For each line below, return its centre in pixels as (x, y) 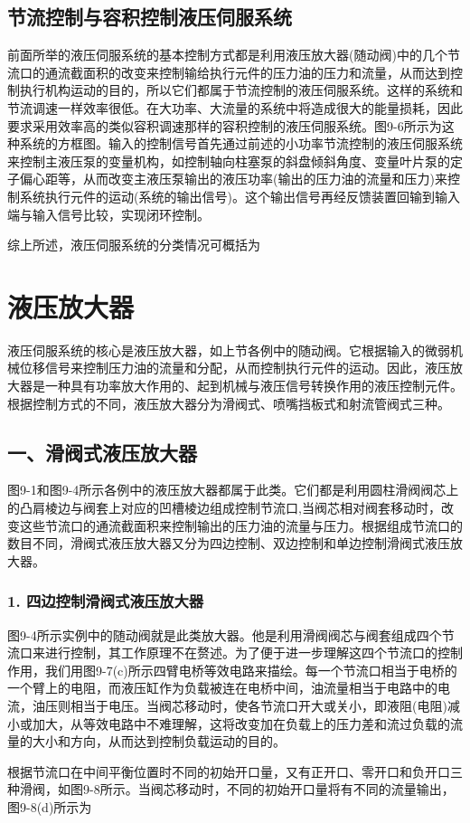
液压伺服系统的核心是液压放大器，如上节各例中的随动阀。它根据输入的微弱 (229, 350)
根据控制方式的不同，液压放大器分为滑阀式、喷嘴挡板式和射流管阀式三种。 (229, 403)
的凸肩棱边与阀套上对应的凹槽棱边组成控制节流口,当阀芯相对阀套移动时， (224, 508)
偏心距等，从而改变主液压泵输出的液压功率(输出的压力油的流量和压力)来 (233, 179)
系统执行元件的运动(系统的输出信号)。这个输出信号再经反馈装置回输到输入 (240, 196)
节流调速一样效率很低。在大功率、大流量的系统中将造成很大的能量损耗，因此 (235, 107)
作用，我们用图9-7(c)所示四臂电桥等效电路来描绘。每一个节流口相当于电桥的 (232, 670)
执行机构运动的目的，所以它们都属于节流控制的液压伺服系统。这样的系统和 (241, 90)
